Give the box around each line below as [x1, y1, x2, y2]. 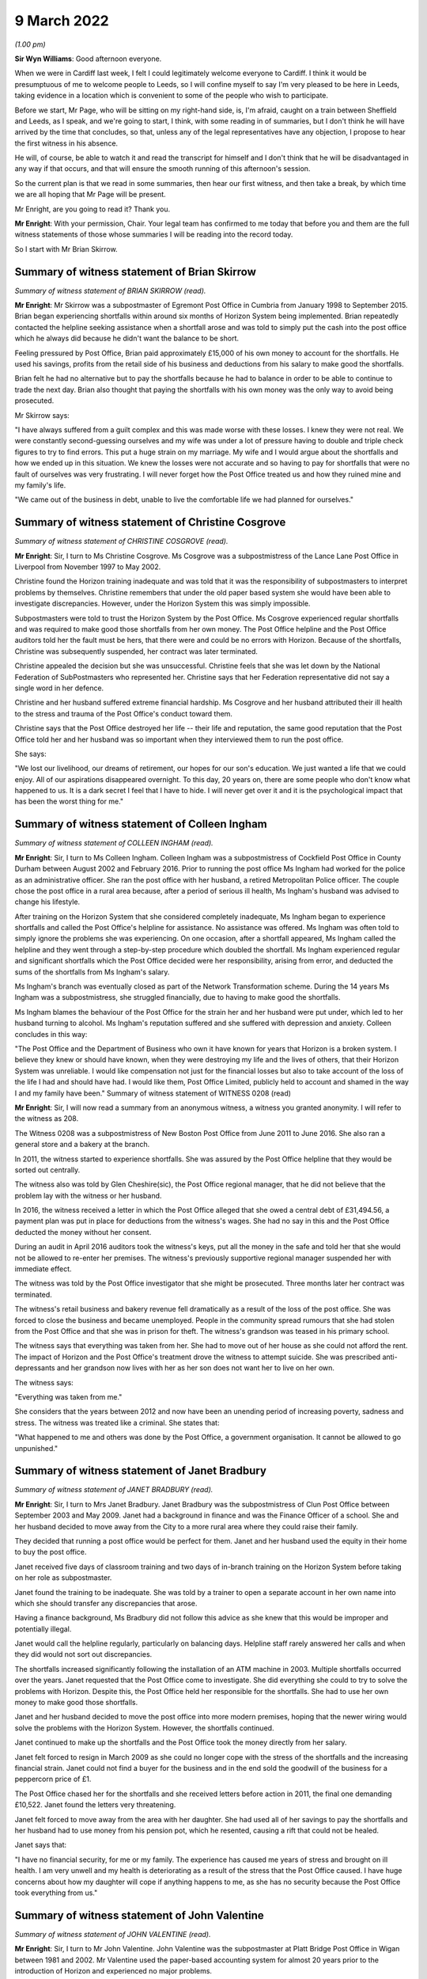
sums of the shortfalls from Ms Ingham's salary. [14, 967, 170, 977]
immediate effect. [14, 1264, 72, 1274]
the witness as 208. [14, 1114, 79, 1123]
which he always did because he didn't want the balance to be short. [14, 333, 240, 344]
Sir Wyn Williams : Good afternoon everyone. [14, 54, 162, 63]
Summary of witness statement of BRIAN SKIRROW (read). [14, 286, 206, 295]
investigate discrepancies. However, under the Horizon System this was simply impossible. [14, 598, 311, 609]
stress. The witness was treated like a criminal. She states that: [14, 1418, 220, 1427]
